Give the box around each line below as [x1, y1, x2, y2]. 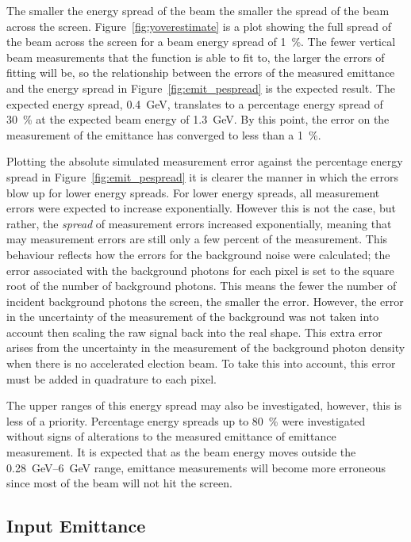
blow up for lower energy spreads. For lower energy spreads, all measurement [6, 184, 380, 200]
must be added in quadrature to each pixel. [6, 370, 217, 387]
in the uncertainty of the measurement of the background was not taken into [6, 308, 379, 325]
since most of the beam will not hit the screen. [6, 475, 232, 491]
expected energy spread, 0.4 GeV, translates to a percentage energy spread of [6, 95, 383, 112]
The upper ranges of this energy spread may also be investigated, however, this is [6, 397, 402, 414]
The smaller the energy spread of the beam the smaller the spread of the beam [6, 2, 390, 18]
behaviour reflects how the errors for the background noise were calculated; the [6, 246, 390, 262]
